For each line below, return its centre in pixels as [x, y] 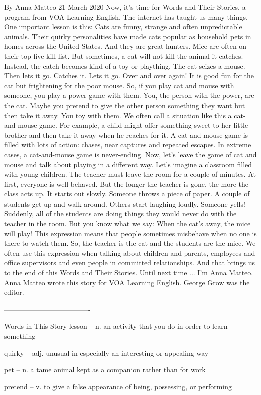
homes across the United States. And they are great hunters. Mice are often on [125, 46]
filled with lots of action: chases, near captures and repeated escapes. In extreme [128, 144]
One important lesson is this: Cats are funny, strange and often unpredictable [123, 26]
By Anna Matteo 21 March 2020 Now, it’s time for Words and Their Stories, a [125, 7]
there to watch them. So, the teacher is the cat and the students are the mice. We [130, 243]
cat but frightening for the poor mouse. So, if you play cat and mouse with [119, 85]
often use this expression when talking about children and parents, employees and [130, 253]
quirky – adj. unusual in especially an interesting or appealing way [106, 353]
